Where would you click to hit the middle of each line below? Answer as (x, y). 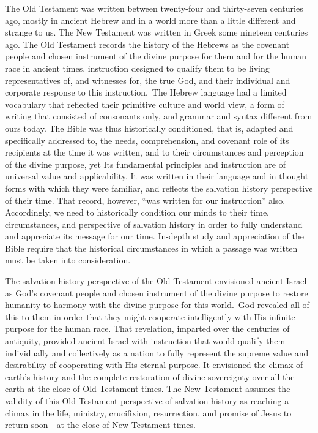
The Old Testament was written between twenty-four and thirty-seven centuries (154, 8)
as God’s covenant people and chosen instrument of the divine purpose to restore (157, 292)
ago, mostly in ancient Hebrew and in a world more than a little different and (150, 20)
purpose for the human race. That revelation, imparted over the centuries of (147, 329)
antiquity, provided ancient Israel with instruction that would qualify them (145, 341)
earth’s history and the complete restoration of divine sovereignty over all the (150, 376)
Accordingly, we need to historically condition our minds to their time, (137, 212)
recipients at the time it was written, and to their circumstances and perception (154, 152)
